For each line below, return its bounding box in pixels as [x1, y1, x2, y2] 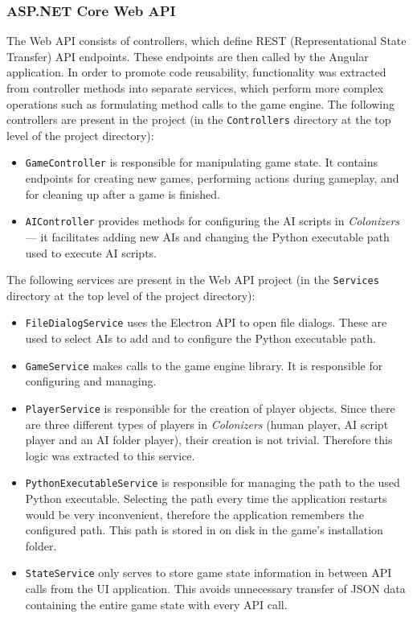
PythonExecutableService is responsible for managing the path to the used [25, 474, 400, 491]
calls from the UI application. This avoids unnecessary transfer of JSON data [25, 580, 406, 596]
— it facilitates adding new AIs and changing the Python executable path [25, 228, 390, 245]
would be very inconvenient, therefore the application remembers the [25, 505, 364, 522]
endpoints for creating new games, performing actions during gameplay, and [25, 170, 399, 187]
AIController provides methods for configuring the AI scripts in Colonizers [25, 212, 400, 229]
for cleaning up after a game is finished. [25, 185, 220, 202]
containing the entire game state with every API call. [25, 595, 288, 612]
